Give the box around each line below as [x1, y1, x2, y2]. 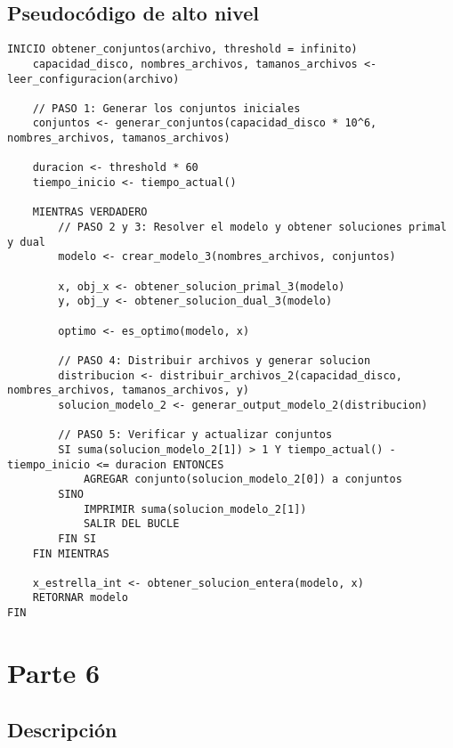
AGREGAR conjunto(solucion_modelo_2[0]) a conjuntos [83, 473, 402, 486]
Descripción [7, 715, 117, 743]
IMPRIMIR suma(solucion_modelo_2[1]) [83, 502, 307, 516]
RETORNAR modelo [32, 591, 129, 605]
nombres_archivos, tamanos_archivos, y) [7, 384, 250, 397]
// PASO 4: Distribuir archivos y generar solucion [58, 354, 371, 367]
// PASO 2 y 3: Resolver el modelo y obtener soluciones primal [58, 221, 447, 234]
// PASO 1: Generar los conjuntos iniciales [32, 102, 301, 115]
